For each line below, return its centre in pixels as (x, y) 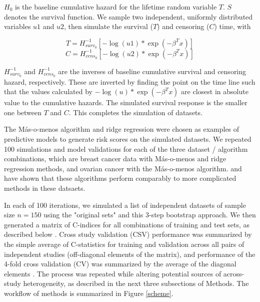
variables (17, 26)
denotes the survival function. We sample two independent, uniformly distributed (128, 16)
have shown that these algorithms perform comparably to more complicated (120, 178)
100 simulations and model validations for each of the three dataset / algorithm (126, 148)
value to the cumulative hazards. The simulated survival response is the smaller (126, 102)
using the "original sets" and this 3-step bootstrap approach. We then (150, 215)
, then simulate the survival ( (108, 26)
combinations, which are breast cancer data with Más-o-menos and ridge (115, 159)
